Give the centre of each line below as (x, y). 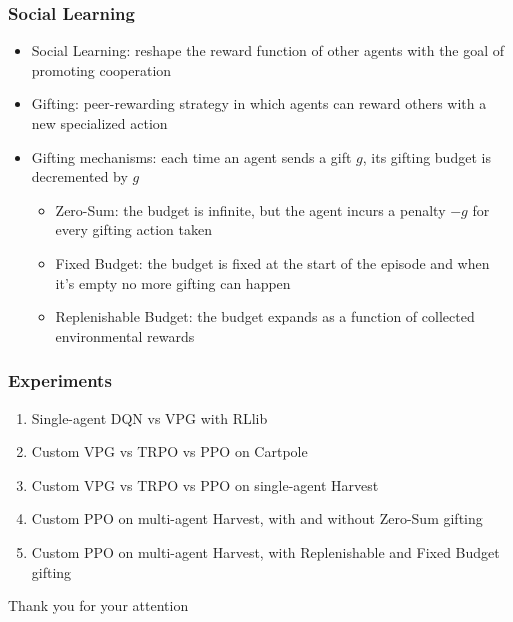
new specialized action (99, 123)
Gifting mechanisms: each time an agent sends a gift (191, 156)
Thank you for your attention (98, 605)
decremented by (79, 176)
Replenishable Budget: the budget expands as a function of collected (265, 316)
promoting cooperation (101, 69)
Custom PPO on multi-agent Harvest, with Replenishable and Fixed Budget (265, 551)
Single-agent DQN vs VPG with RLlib (149, 417)
